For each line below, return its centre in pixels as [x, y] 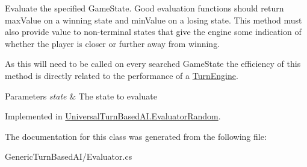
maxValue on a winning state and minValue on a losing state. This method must [153, 20]
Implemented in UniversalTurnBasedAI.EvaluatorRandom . [113, 116]
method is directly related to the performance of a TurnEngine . [122, 75]
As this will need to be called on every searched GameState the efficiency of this [153, 64]
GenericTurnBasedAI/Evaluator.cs [69, 156]
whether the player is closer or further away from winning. [113, 43]
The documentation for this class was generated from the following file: [136, 136]
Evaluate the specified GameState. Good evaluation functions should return [144, 8]
